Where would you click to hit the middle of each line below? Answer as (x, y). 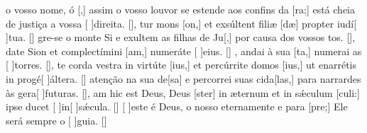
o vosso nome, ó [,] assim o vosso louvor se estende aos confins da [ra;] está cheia (180, 9)
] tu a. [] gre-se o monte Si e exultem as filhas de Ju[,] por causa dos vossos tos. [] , (181, 37)
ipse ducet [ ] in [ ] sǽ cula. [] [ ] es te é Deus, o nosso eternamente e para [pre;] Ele (177, 106)
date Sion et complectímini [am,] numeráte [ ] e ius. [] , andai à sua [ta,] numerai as (184, 51)
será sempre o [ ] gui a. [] (56, 120)
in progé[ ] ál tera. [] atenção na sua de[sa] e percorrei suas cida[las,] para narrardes (183, 78)
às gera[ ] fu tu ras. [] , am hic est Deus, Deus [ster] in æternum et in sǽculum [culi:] (183, 92)
